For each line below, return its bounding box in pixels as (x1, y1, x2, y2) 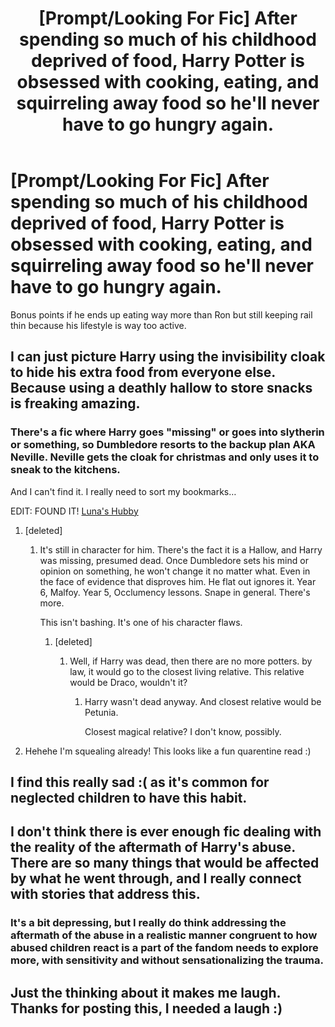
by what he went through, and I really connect (10, 870, 302, 887)
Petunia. (84, 706, 119, 718)
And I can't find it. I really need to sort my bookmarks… (10, 485, 237, 497)
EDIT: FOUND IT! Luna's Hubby (10, 505, 139, 517)
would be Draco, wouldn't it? (69, 676, 188, 688)
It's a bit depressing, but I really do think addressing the (10, 916, 287, 930)
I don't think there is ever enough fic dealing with (10, 823, 322, 841)
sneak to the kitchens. (10, 463, 121, 477)
